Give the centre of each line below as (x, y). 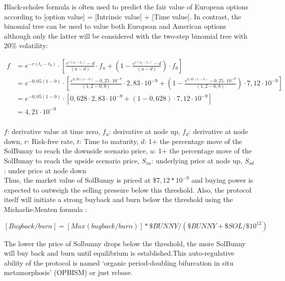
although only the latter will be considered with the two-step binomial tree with (126, 35)
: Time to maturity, (109, 141)
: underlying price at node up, (197, 160)
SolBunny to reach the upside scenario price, (72, 160)
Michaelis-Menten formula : (46, 209)
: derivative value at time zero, (54, 131)
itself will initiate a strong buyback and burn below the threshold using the (118, 199)
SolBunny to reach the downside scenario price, (76, 151)
